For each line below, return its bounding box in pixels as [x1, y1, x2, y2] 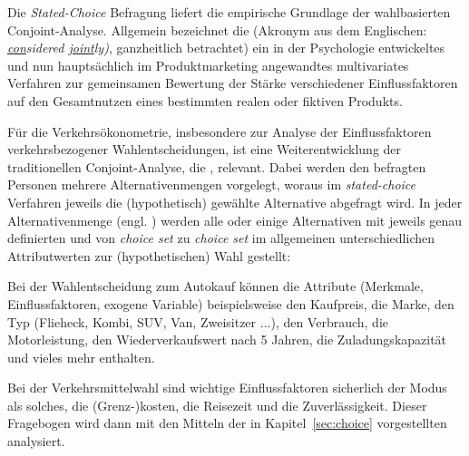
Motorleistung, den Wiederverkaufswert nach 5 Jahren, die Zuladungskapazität [7, 330, 447, 349]
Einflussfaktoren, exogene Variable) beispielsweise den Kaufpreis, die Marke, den [7, 294, 454, 313]
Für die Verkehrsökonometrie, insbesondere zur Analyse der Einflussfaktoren [7, 121, 432, 141]
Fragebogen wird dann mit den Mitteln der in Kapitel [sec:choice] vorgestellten [7, 413, 447, 432]
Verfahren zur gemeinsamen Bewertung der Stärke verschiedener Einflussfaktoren [7, 73, 458, 92]
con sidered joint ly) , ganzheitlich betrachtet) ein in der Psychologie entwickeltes [7, 38, 445, 57]
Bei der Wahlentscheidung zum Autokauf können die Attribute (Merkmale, [7, 277, 424, 296]
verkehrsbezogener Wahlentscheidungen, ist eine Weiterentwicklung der [7, 140, 402, 159]
